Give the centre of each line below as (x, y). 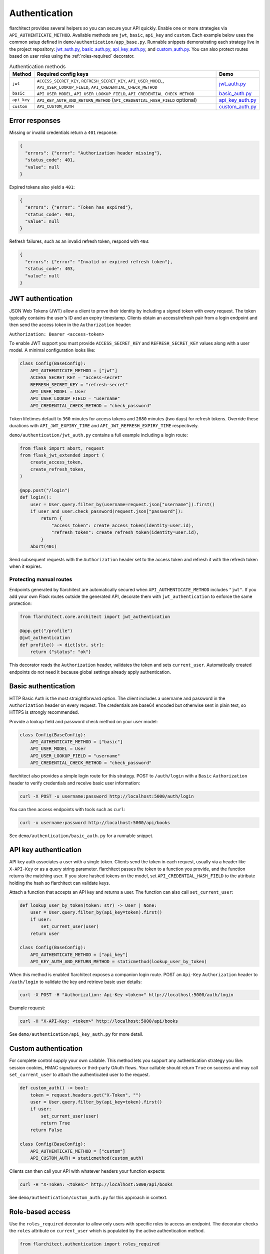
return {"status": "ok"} (61, 652)
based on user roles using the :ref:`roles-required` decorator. (72, 56)
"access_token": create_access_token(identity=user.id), (122, 525)
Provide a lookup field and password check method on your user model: (83, 721)
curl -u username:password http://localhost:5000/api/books (95, 822)
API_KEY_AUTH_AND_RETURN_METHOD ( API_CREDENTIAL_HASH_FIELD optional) (117, 100)
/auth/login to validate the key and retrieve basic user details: (75, 982)
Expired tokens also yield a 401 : (42, 187)
